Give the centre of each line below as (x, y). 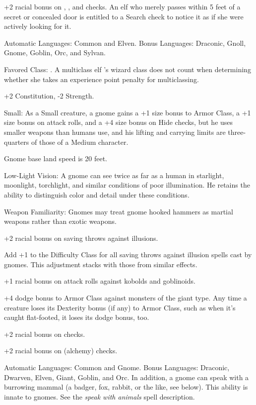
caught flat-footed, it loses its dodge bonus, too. (77, 317)
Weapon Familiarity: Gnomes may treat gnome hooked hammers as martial (119, 211)
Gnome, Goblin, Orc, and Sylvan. (55, 52)
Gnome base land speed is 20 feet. (56, 158)
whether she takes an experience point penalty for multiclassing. (101, 79)
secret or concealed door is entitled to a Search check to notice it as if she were (124, 16)
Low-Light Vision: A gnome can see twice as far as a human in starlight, (114, 175)
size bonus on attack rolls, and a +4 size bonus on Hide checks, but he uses (119, 122)
